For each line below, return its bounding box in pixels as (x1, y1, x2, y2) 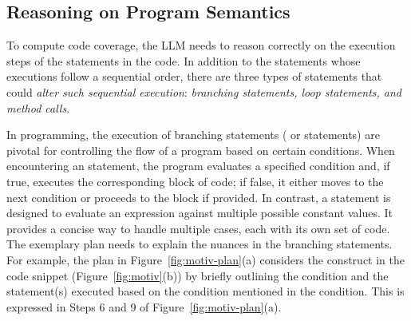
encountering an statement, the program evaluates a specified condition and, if (6, 157, 390, 174)
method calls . (6, 99, 70, 116)
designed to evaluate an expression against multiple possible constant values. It (6, 204, 393, 221)
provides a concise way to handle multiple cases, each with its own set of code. (6, 220, 390, 236)
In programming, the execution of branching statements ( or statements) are (6, 126, 380, 143)
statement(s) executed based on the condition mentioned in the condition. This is (6, 283, 405, 299)
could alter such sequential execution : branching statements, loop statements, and (6, 83, 402, 100)
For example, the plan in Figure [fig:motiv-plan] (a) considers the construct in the (6, 251, 405, 267)
